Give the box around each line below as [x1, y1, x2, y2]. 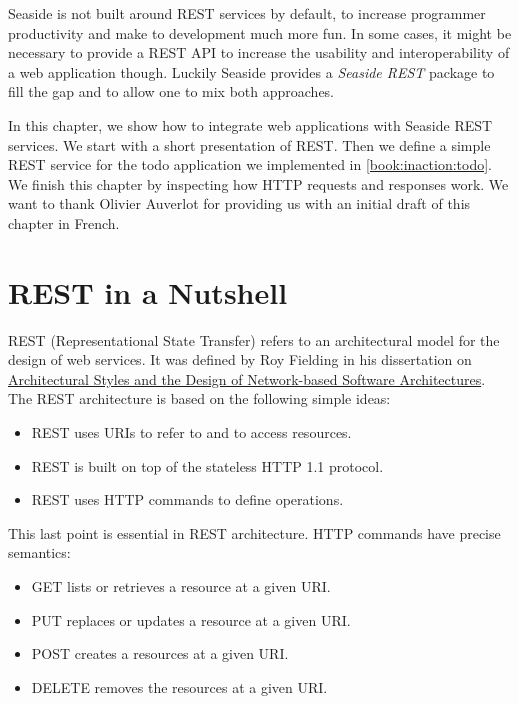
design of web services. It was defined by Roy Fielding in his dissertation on [8, 349, 472, 370]
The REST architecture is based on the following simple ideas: [8, 388, 391, 409]
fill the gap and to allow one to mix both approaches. [8, 81, 335, 102]
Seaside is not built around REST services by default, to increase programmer [8, 3, 486, 23]
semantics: [8, 542, 71, 563]
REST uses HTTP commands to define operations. [31, 489, 344, 510]
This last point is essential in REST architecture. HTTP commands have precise [8, 522, 501, 543]
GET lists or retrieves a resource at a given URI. [31, 576, 331, 596]
